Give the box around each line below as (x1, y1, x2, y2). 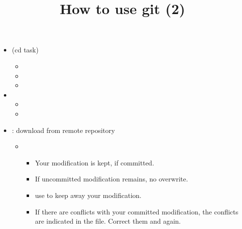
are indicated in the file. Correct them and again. (35, 216, 181, 226)
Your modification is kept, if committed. (35, 157, 154, 167)
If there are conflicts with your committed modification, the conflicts (35, 206, 239, 216)
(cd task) (12, 45, 39, 55)
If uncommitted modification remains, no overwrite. (35, 174, 188, 184)
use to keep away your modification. (35, 190, 142, 200)
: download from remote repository (12, 125, 115, 135)
